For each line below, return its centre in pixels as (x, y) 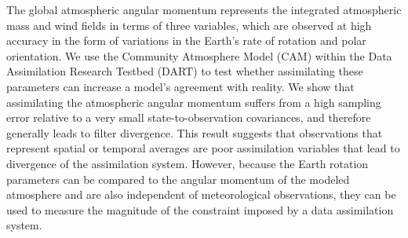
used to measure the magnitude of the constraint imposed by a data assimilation (200, 209)
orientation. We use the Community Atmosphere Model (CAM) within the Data (199, 55)
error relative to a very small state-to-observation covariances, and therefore (189, 117)
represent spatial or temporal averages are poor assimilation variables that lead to (203, 148)
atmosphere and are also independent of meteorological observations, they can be (201, 194)
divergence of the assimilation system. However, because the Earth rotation (188, 163)
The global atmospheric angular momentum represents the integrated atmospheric (204, 9)
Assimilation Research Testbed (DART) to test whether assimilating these (185, 71)
